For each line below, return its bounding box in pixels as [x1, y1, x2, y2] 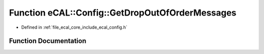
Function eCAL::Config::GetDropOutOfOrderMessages [9, 7, 237, 18]
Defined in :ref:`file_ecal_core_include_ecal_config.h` [21, 24, 128, 30]
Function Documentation [9, 37, 87, 45]
